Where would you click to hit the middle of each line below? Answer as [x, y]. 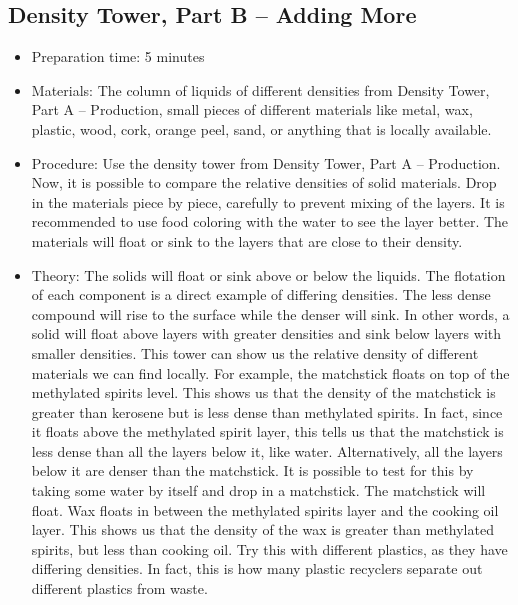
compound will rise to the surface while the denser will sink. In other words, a [270, 313]
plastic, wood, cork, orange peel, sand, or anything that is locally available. [261, 128]
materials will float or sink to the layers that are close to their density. [247, 240]
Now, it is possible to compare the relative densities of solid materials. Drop [264, 182]
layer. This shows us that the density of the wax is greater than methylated [262, 529]
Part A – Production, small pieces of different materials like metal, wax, [252, 109]
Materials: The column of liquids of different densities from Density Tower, [260, 89]
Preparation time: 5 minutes [118, 56]
